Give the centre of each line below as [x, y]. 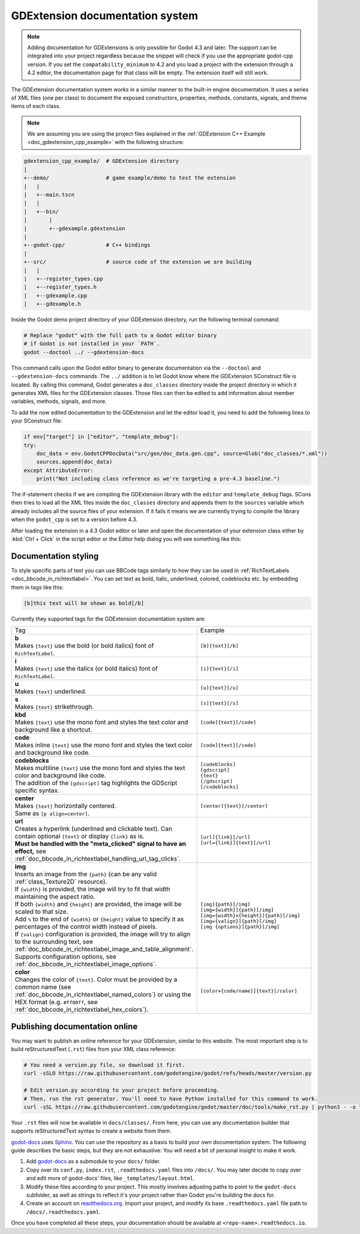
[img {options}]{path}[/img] [240, 926]
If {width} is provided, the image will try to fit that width [92, 889]
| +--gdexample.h [52, 304]
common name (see [43, 987]
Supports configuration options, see [66, 957]
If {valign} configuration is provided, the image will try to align [103, 935]
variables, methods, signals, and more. [59, 402]
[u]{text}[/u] [220, 688]
